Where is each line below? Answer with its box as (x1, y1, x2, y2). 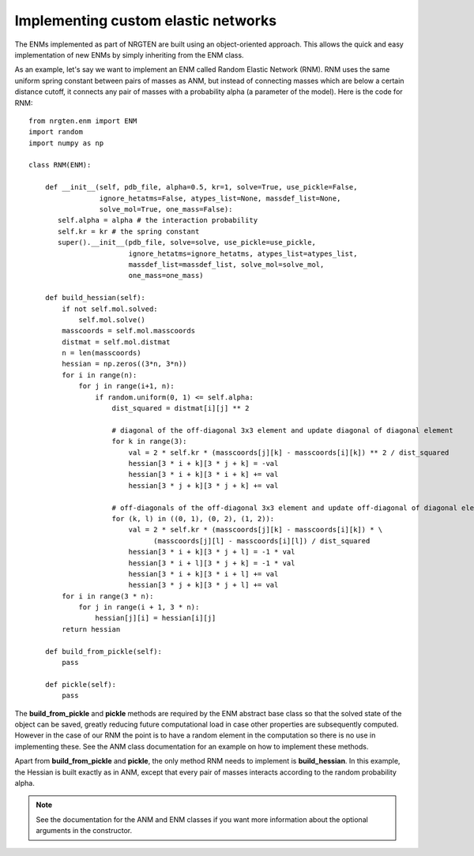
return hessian (62, 625, 121, 633)
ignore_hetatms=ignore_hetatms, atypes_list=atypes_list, (128, 249, 358, 258)
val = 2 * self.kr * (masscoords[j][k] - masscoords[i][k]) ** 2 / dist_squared (128, 448, 450, 457)
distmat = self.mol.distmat (62, 337, 171, 347)
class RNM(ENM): (28, 160, 92, 170)
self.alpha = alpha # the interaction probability (58, 216, 258, 225)
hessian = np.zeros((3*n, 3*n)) (62, 359, 187, 369)
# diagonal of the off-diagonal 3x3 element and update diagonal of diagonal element (111, 426, 453, 434)
